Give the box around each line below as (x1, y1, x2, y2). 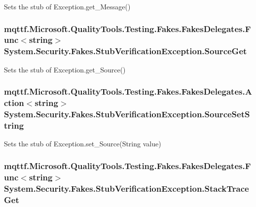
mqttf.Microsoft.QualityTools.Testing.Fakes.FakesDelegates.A (4, 85, 252, 98)
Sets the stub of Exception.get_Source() (4, 64, 126, 74)
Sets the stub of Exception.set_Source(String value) (4, 138, 161, 149)
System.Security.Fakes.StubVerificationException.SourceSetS (4, 108, 250, 120)
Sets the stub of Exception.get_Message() (4, 1, 131, 11)
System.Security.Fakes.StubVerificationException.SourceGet (4, 45, 247, 57)
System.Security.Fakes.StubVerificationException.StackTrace (4, 182, 249, 194)
